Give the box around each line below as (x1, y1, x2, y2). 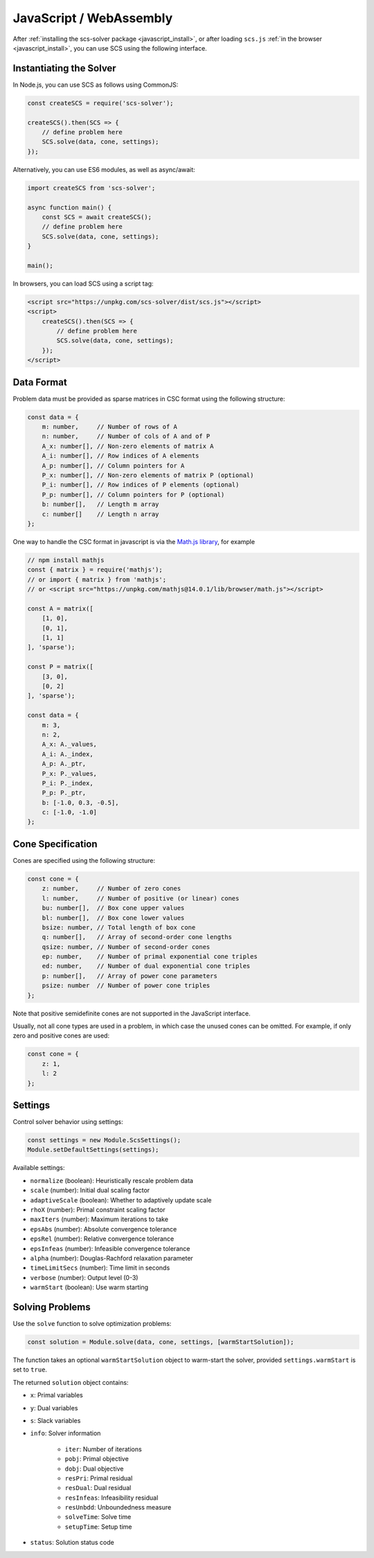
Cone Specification (12, 838, 98, 850)
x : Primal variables (30, 1391, 83, 1399)
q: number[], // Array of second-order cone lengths (42, 933, 232, 941)
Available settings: (12, 1164, 65, 1172)
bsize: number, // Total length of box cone (42, 923, 196, 931)
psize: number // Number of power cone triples (42, 981, 211, 990)
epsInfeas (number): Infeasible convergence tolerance (30, 1244, 190, 1252)
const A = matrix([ (27, 604, 93, 613)
